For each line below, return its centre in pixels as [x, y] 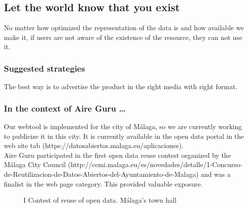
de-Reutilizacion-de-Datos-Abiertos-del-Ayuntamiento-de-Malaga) [101, 174]
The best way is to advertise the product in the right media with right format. [121, 86]
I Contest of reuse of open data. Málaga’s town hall [100, 200]
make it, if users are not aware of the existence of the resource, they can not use [123, 37]
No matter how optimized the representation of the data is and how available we [124, 28]
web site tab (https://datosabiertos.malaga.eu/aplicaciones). [94, 145]
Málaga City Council [35, 164]
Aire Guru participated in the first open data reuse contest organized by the [117, 155]
